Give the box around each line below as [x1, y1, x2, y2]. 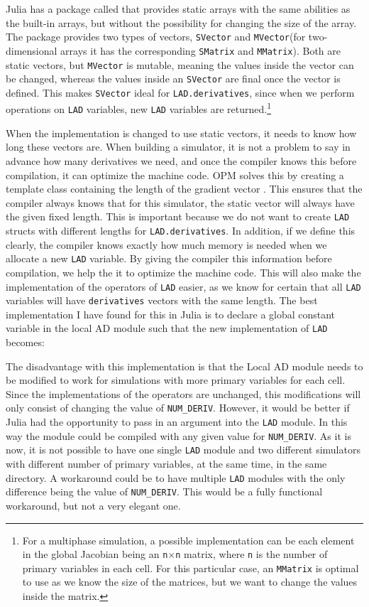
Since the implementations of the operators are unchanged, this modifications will [6, 386, 361, 401]
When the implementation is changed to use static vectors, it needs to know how [6, 125, 357, 140]
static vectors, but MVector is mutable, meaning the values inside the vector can [6, 57, 354, 72]
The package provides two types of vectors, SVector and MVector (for [6, 29, 306, 44]
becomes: [6, 335, 45, 350]
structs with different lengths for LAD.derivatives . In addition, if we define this [6, 223, 356, 237]
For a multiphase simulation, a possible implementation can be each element [22, 532, 355, 547]
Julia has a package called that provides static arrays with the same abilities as [6, 1, 351, 16]
